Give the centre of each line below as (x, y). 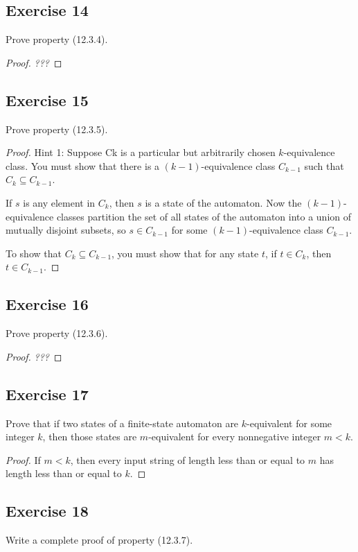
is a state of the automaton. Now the (223, 202)
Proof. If (23, 459)
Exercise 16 (47, 304)
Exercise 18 (47, 511)
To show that (34, 253)
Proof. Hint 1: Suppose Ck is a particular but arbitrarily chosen (141, 152)
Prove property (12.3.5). (57, 129)
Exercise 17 (47, 394)
